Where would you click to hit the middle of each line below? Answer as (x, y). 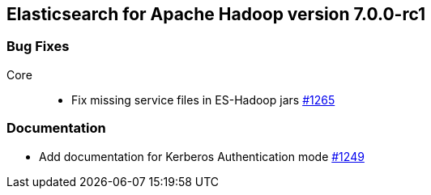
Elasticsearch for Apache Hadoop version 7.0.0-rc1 (216, 14)
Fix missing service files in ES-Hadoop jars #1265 (203, 100)
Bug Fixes (38, 47)
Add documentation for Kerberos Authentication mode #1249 (202, 156)
